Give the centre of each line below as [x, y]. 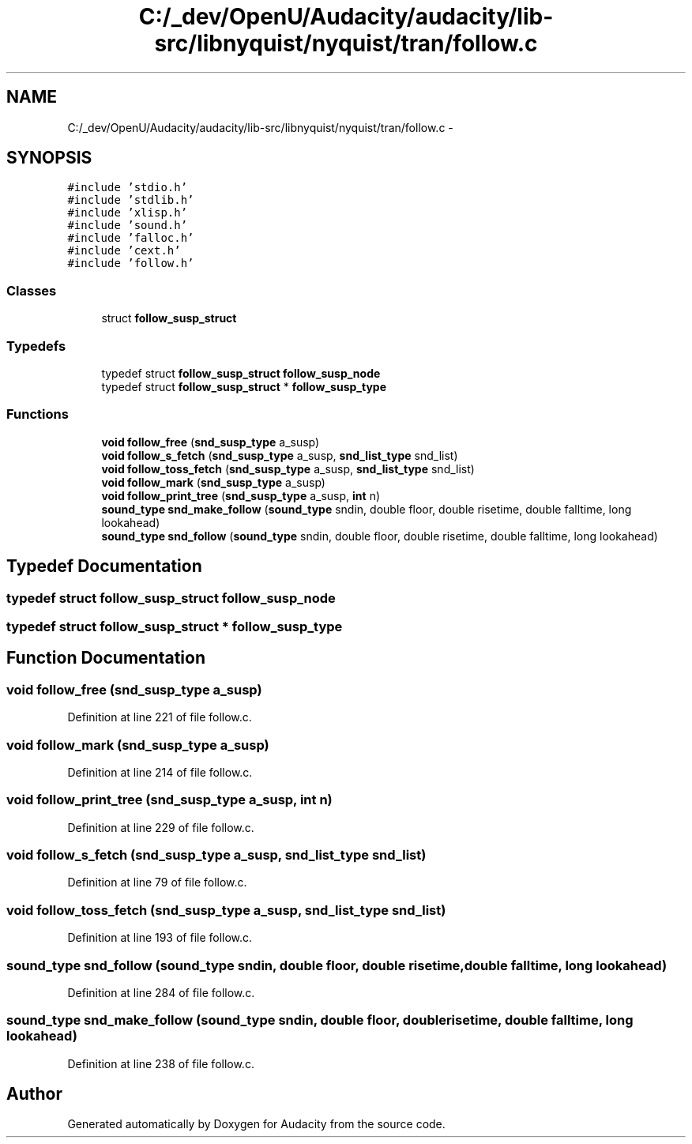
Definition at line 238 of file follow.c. [161, 1063]
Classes [32, 290]
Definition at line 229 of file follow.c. [161, 827]
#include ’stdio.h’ [128, 188]
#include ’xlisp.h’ [128, 213]
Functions [38, 414]
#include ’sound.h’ [128, 226]
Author [34, 1094]
